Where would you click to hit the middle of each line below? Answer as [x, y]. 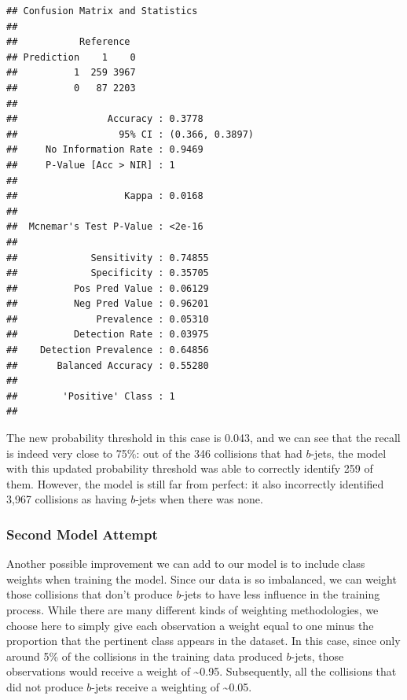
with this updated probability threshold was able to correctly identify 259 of [190, 468]
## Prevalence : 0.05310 [108, 319]
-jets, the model [348, 453]
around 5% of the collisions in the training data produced [145, 656]
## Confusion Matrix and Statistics [102, 11]
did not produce [45, 686]
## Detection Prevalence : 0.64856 [108, 350]
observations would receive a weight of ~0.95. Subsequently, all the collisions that [202, 671]
